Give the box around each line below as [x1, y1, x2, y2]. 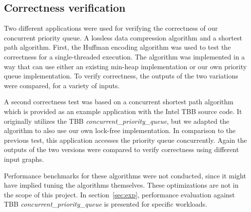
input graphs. [4, 154, 44, 164]
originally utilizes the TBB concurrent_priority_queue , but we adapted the [4, 116, 230, 126]
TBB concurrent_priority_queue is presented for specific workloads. [4, 199, 207, 209]
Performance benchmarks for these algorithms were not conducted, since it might [4, 170, 246, 180]
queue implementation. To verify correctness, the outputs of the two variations [4, 71, 238, 81]
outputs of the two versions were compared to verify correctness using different [4, 144, 239, 154]
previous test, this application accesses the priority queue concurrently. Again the [4, 135, 247, 145]
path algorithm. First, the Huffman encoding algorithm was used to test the [4, 42, 231, 52]
